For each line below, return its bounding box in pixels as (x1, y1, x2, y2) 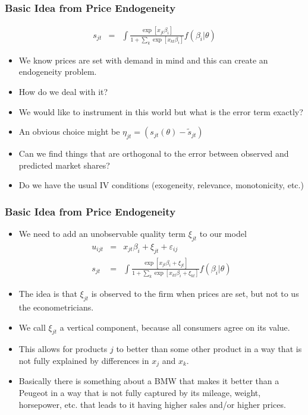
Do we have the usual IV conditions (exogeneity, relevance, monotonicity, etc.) (18, 179, 304, 191)
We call (18, 321, 46, 333)
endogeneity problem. (18, 65, 97, 78)
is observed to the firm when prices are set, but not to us (91, 287, 299, 300)
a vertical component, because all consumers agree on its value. (59, 321, 290, 333)
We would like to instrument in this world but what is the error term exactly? (18, 105, 303, 118)
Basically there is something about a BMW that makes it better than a (18, 375, 279, 387)
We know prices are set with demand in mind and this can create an (18, 53, 268, 66)
